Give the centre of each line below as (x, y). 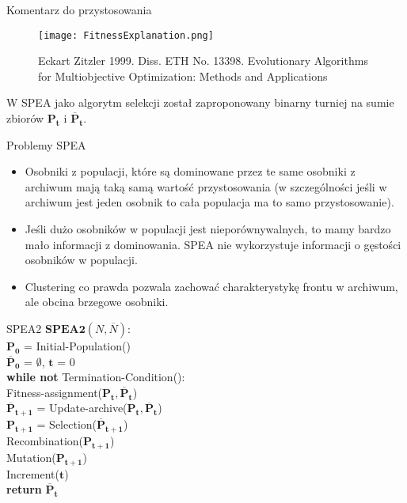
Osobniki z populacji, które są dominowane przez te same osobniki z (190, 171)
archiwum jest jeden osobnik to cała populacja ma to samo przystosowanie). (209, 202)
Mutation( (31, 457)
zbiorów (25, 118)
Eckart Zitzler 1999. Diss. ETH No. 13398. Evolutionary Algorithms (203, 61)
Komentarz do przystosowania (79, 9)
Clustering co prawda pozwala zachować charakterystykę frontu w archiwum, (211, 286)
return (24, 489)
